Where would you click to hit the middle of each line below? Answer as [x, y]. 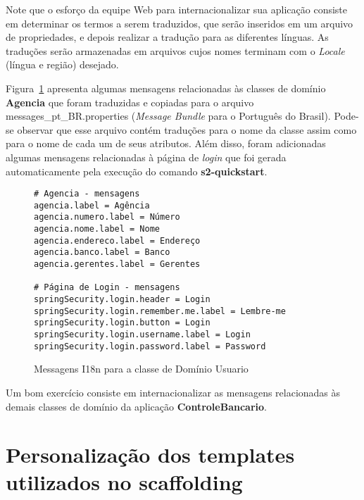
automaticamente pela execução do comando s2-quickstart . [137, 171]
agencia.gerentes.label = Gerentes [117, 264]
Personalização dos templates [150, 455]
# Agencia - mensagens [87, 194]
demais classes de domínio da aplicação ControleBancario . [136, 406]
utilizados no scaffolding [124, 482]
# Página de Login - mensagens [107, 288]
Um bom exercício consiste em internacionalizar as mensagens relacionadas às [173, 392]
